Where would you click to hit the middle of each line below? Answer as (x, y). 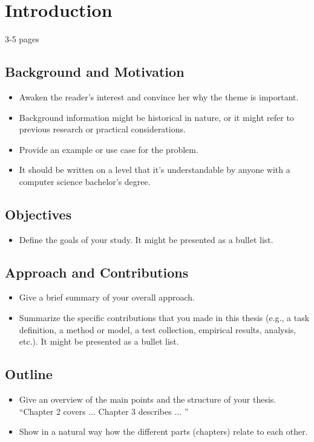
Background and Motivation (95, 72)
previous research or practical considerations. (102, 129)
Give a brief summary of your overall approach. (107, 297)
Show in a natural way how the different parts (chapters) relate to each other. (163, 431)
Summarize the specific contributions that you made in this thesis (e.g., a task (164, 318)
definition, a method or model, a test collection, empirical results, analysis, (158, 329)
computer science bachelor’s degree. (85, 181)
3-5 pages (22, 39)
